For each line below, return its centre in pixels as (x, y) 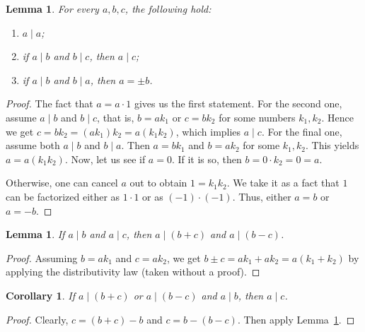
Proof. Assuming (42, 257)
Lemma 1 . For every (52, 8)
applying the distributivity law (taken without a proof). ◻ (133, 272)
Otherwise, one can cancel (62, 183)
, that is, (116, 117)
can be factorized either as (63, 196)
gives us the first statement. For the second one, (238, 103)
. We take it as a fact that (283, 183)
